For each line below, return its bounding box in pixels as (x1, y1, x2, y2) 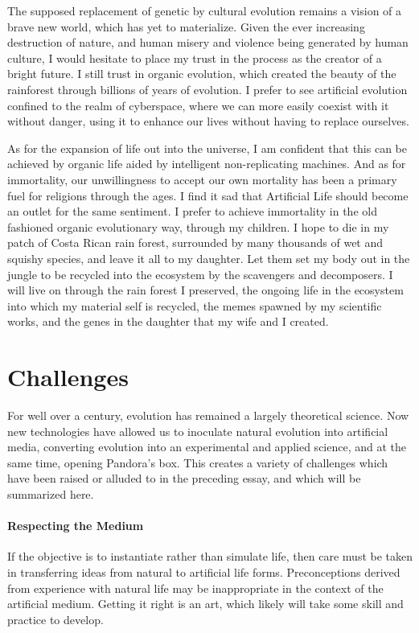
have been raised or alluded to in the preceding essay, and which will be (7, 470, 361, 487)
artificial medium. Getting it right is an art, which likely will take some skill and (7, 595, 404, 612)
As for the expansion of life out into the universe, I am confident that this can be (7, 139, 407, 156)
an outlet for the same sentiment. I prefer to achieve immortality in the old (7, 203, 377, 220)
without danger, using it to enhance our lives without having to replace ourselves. (7, 113, 409, 129)
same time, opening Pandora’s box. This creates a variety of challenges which (7, 454, 388, 471)
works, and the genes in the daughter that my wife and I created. (7, 313, 329, 330)
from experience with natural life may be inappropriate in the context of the (7, 579, 384, 596)
